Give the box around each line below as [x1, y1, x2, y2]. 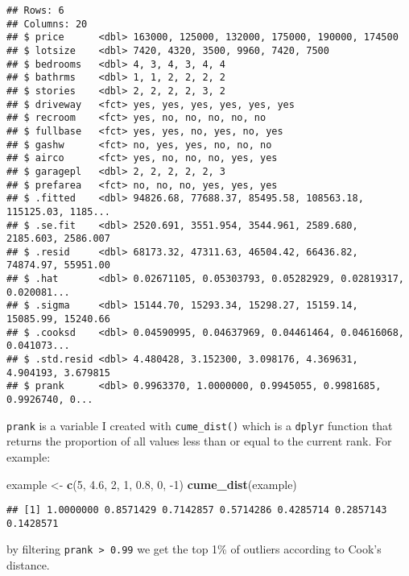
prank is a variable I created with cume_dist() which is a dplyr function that [6, 416, 393, 433]
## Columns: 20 [6, 18, 88, 30]
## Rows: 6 [6, 5, 64, 16]
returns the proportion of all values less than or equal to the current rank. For [6, 433, 392, 450]
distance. [6, 557, 50, 574]
